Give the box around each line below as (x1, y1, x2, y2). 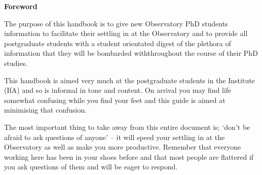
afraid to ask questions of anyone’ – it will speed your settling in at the (4, 131, 225, 142)
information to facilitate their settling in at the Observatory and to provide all (4, 28, 248, 39)
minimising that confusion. (4, 104, 87, 115)
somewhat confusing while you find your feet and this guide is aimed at (4, 94, 226, 105)
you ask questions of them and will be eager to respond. (4, 161, 178, 172)
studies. (4, 57, 28, 68)
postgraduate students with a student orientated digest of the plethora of (4, 38, 231, 48)
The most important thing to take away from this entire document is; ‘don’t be (4, 121, 250, 132)
